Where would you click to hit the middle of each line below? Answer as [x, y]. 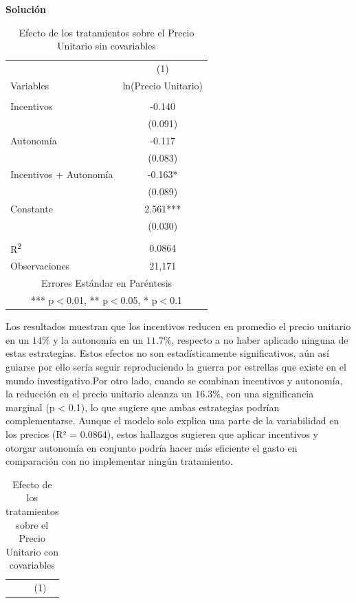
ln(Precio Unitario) [163, 85]
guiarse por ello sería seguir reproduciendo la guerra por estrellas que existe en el [176, 367]
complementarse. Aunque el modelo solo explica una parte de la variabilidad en [173, 420]
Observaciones [40, 266]
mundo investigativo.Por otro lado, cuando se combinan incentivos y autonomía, [174, 380]
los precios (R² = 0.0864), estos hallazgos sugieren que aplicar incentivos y [162, 434]
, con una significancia [267, 394]
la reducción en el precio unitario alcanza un [99, 394]
